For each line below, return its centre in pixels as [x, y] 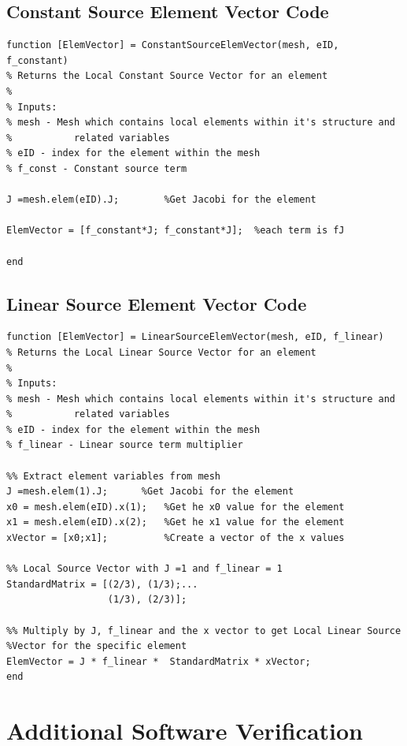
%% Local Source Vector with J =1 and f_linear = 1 [144, 569]
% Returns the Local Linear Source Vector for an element [161, 352]
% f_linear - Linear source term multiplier [125, 445]
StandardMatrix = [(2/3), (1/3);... [102, 584]
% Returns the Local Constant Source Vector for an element [167, 76]
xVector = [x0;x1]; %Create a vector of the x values [176, 538]
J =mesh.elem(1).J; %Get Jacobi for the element [150, 492]
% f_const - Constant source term [97, 168]
